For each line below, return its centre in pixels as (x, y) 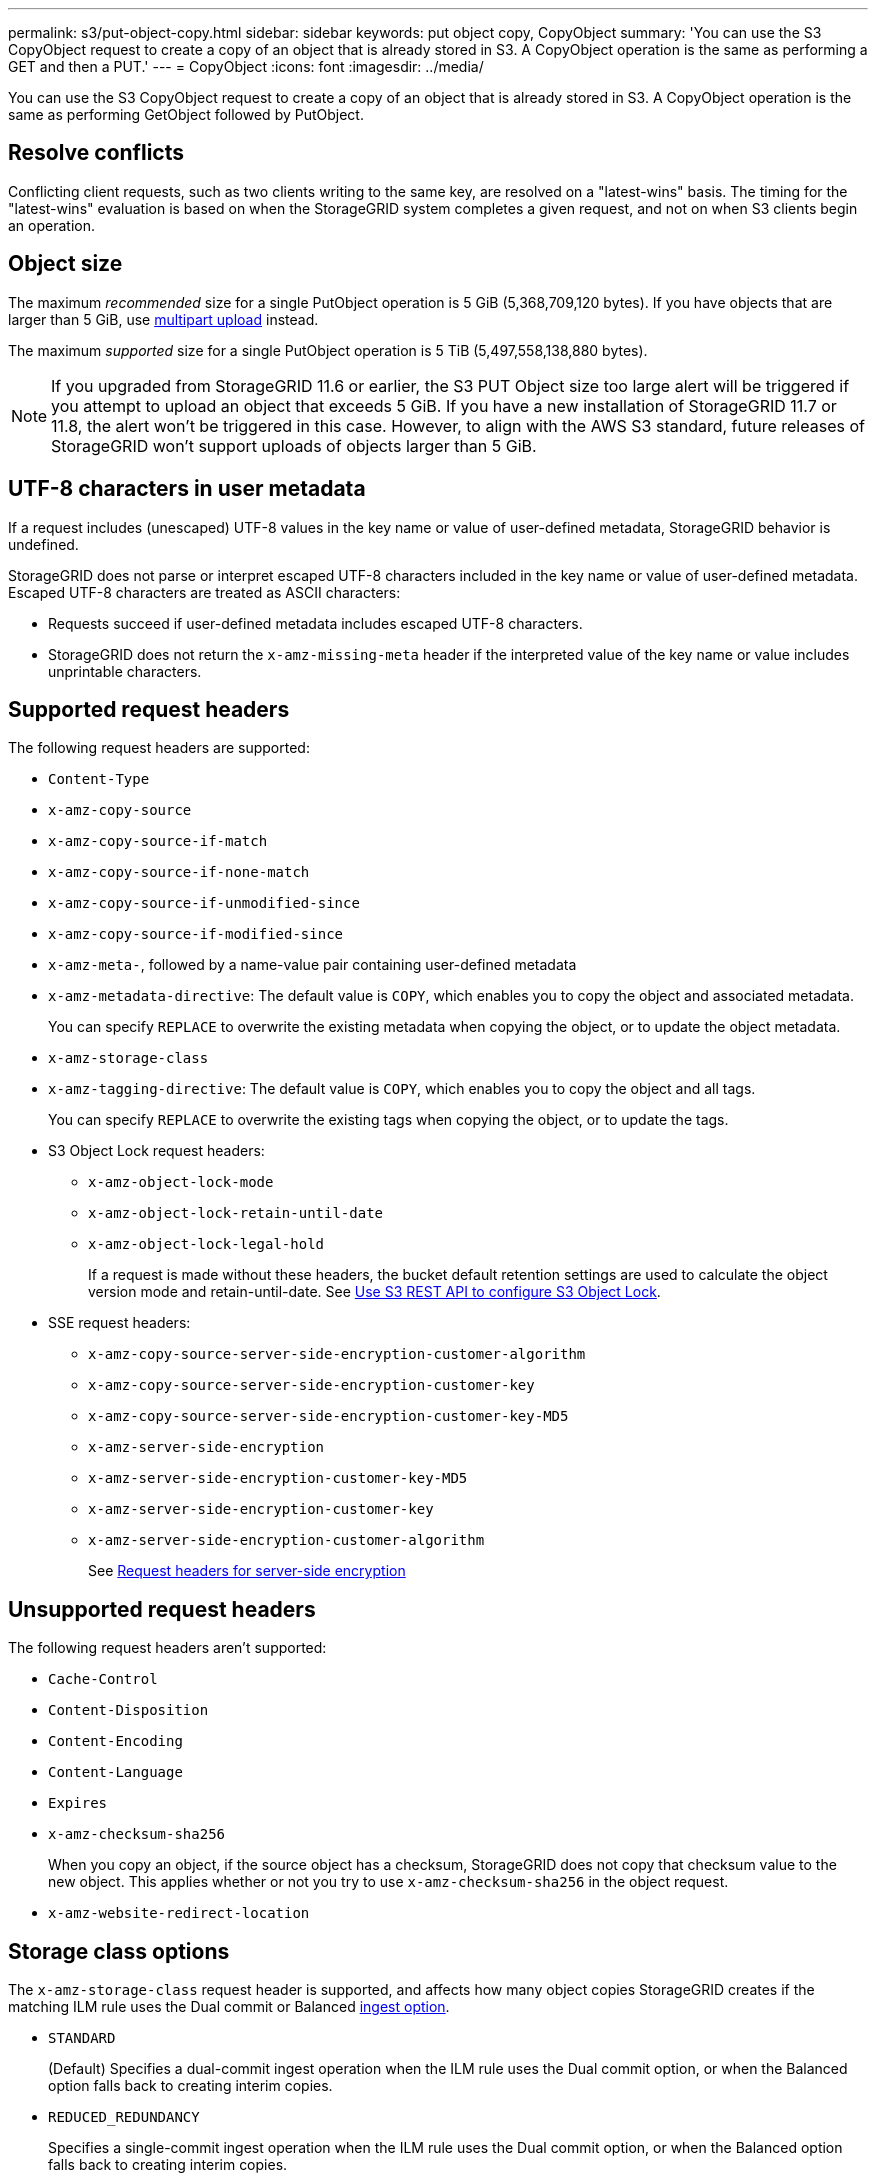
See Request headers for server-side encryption (247, 1571)
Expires (78, 1803)
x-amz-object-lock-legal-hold (206, 1244)
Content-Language (115, 1772)
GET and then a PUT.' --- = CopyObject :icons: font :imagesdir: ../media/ (246, 66)
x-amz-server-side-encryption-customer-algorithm (286, 1540)
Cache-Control (103, 1679)
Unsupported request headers (162, 1609)
